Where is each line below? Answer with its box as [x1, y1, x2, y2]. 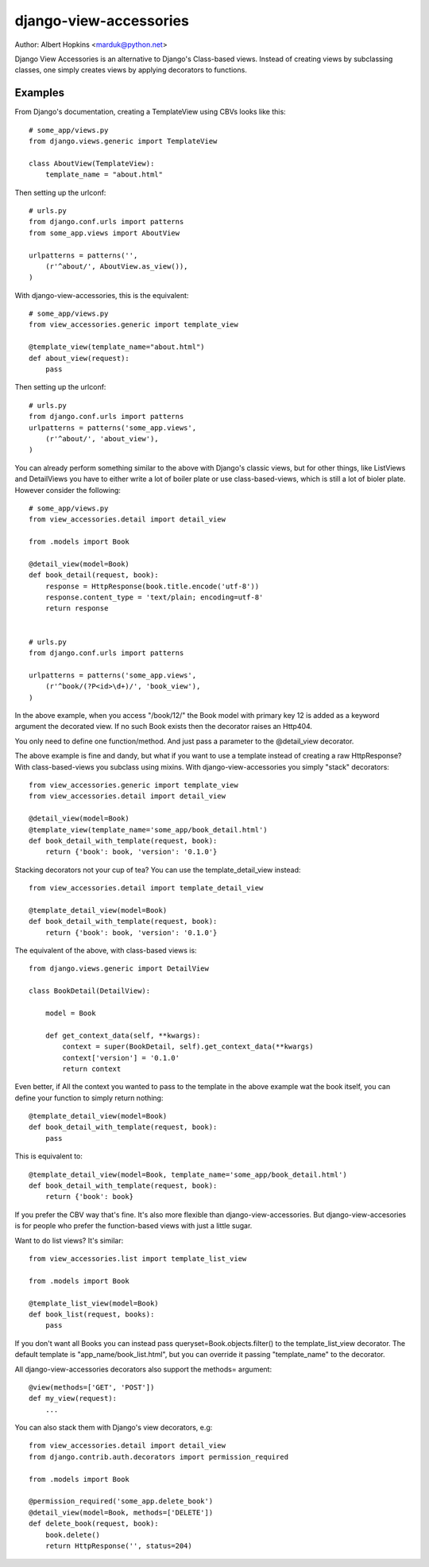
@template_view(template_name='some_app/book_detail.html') [29, 825, 268, 834]
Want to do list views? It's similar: [14, 1235, 124, 1245]
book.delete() [44, 1530, 101, 1539]
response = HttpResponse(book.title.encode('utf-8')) [44, 581, 260, 591]
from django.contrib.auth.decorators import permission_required [29, 1452, 289, 1461]
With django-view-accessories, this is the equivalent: [14, 290, 189, 300]
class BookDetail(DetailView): [29, 987, 151, 995]
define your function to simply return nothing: [14, 1093, 164, 1103]
